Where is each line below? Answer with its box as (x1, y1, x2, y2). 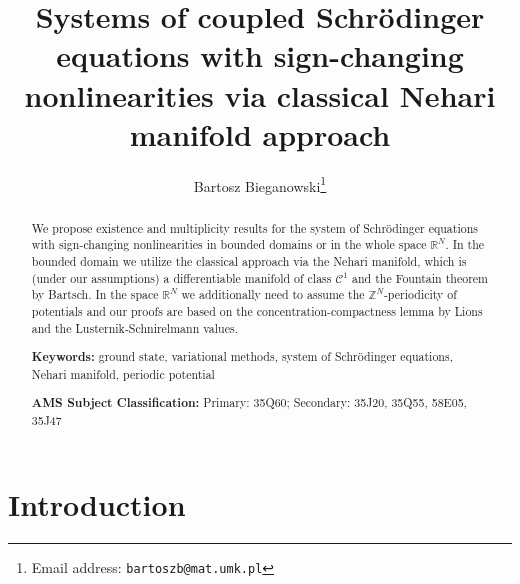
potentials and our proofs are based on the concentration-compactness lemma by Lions (31, 303, 483, 320)
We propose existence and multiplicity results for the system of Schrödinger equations (31, 219, 478, 236)
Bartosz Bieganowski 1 (193, 172, 327, 196)
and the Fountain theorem (352, 269, 488, 286)
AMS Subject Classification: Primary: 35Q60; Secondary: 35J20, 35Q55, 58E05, (31, 394, 467, 412)
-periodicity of (383, 286, 457, 303)
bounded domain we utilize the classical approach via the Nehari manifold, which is (31, 253, 467, 270)
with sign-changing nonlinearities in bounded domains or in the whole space (31, 236, 427, 253)
